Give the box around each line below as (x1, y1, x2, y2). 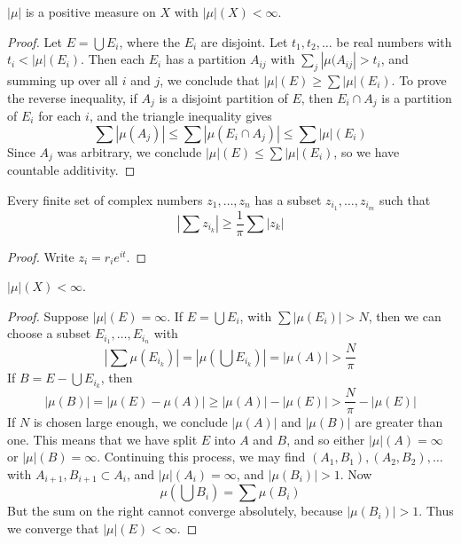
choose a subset (7, 324, 91, 343)
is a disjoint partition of (159, 88, 288, 106)
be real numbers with (336, 32, 452, 51)
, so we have (333, 142, 400, 161)
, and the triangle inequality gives (89, 106, 272, 125)
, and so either (286, 430, 365, 448)
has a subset (254, 190, 322, 209)
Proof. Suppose (7, 306, 89, 325)
